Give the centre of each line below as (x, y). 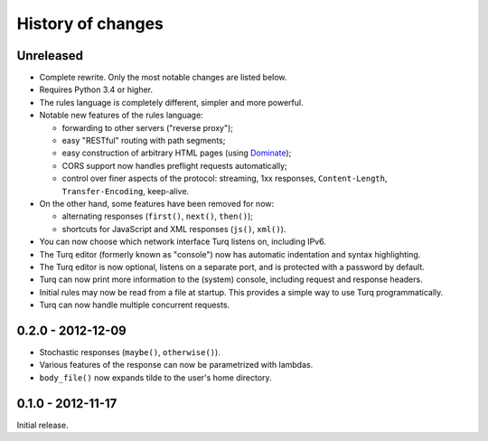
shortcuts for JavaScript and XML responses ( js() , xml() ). (174, 229)
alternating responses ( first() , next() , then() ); (157, 216)
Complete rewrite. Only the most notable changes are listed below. (163, 78)
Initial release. (42, 425)
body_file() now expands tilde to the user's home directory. (155, 377)
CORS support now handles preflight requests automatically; (175, 165)
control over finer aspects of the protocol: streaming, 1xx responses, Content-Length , (225, 178)
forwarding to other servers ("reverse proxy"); (148, 127)
